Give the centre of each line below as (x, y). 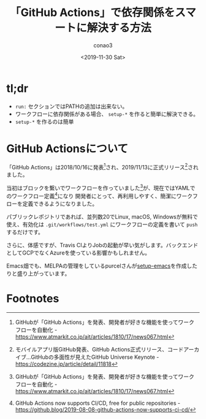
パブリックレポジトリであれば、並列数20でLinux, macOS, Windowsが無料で (102, 217)
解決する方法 (119, 28)
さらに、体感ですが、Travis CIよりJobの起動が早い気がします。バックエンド (102, 245)
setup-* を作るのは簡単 (44, 121)
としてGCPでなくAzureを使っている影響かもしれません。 (78, 253)
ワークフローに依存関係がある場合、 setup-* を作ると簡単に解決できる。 (107, 113)
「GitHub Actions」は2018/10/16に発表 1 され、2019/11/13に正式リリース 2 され (102, 166)
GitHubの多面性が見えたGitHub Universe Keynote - (95, 357)
